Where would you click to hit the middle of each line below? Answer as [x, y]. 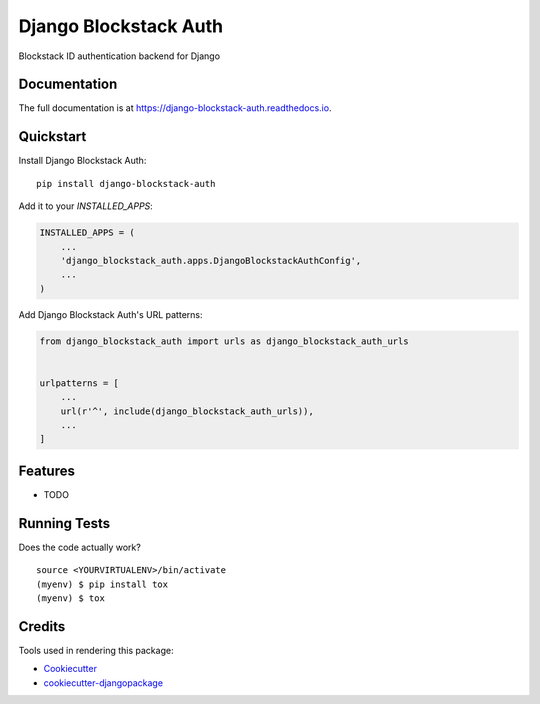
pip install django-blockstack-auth [126, 183]
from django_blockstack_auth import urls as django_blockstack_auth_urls [224, 341]
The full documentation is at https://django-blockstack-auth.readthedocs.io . [175, 108]
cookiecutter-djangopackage [103, 682]
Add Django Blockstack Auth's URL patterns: [110, 314]
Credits [42, 626]
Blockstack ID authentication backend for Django [119, 56]
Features [46, 470]
